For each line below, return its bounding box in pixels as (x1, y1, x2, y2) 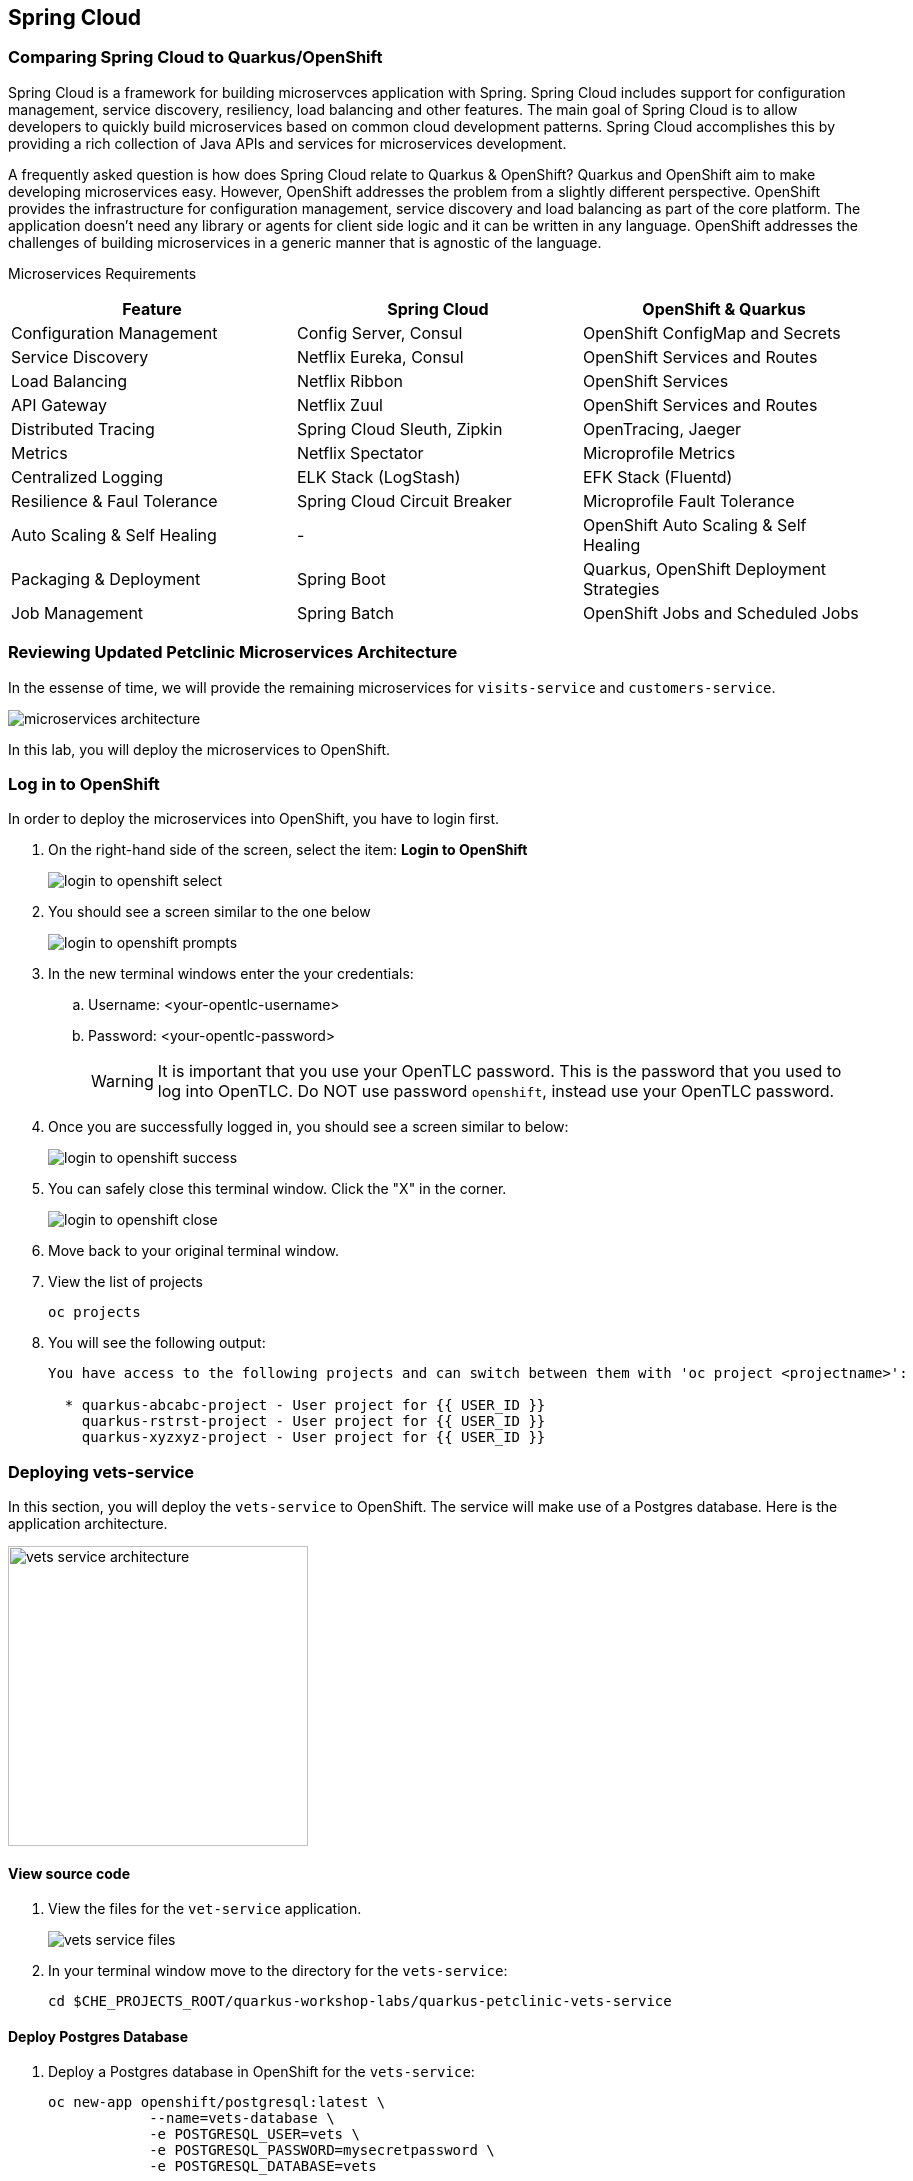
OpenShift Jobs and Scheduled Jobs (582, 602, 859, 623)
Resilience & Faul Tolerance (11, 490, 218, 511)
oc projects (48, 1304, 141, 1321)
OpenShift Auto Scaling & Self (582, 514, 807, 535)
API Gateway (11, 394, 107, 415)
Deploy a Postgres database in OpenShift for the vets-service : (48, 2063, 475, 2081)
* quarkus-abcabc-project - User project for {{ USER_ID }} (64, 1397, 546, 1414)
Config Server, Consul (296, 322, 463, 343)
